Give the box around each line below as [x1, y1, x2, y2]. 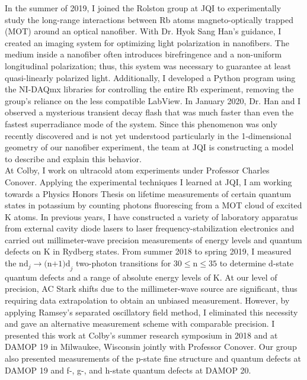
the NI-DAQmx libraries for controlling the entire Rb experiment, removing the [5, 83, 294, 95]
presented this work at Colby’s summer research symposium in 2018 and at [5, 329, 278, 341]
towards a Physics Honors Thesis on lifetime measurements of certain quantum [5, 187, 292, 199]
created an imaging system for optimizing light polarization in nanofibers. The [5, 36, 289, 49]
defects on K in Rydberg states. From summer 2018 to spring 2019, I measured [5, 245, 292, 257]
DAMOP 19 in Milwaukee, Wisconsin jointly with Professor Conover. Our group [5, 340, 297, 353]
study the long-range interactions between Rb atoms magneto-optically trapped [5, 13, 294, 25]
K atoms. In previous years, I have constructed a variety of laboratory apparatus [5, 210, 298, 223]
